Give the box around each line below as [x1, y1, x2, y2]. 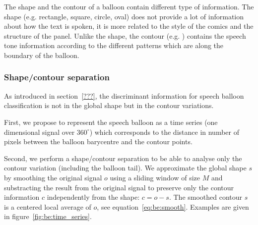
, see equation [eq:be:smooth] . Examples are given [97, 201, 249, 212]
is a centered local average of [4, 201, 91, 212]
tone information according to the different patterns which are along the [4, 40, 224, 51]
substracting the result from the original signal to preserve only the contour [4, 182, 234, 192]
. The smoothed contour [169, 192, 243, 202]
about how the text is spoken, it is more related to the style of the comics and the [4, 21, 254, 31]
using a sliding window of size [110, 172, 200, 182]
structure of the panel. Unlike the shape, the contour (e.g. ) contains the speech [4, 30, 246, 41]
